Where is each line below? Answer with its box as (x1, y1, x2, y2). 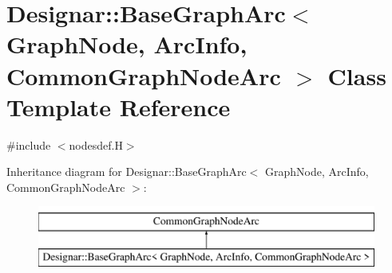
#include (6, 136, 51, 153)
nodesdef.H (69, 136, 123, 153)
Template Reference (6, 90, 231, 123)
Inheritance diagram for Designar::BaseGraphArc (6, 163, 247, 180)
